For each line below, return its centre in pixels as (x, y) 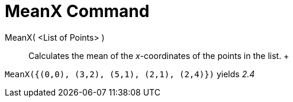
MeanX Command (77, 11)
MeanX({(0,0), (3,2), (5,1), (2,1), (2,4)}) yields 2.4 (130, 74)
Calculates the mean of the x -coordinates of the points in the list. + (159, 55)
